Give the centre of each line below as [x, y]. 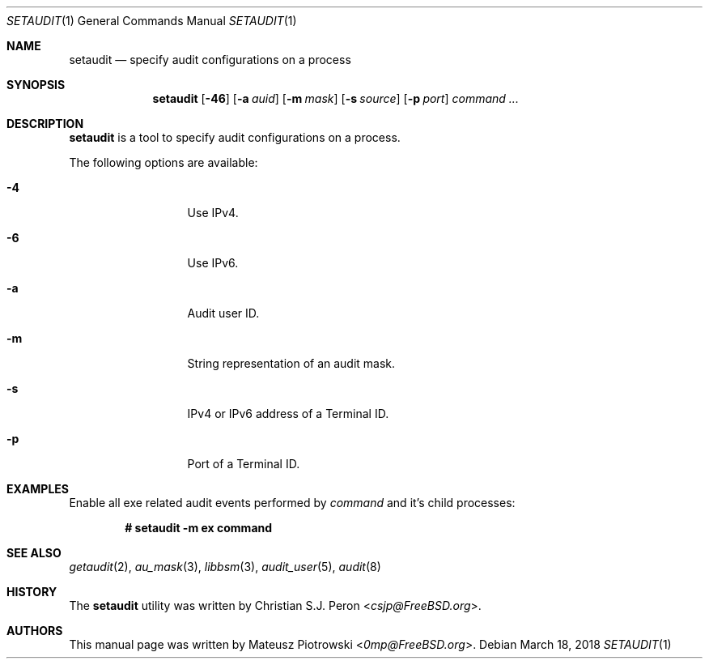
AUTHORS [35, 631]
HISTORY [32, 592]
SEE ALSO [34, 553]
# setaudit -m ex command [199, 528]
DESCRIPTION [45, 124]
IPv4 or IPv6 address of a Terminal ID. [288, 413]
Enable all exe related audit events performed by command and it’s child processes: [292, 503]
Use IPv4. [213, 213]
